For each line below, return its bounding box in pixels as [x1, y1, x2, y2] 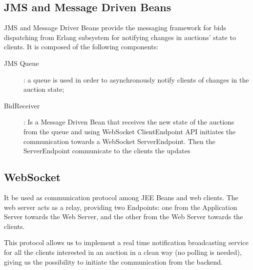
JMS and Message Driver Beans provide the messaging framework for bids [4, 22, 226, 33]
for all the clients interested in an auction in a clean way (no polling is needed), [4, 247, 242, 257]
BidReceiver [4, 100, 40, 110]
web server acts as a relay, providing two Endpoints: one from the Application [4, 202, 237, 212]
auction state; [23, 84, 64, 94]
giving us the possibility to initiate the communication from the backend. [4, 256, 223, 267]
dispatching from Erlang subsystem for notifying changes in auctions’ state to [4, 32, 236, 42]
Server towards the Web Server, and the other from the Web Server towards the [4, 211, 243, 222]
